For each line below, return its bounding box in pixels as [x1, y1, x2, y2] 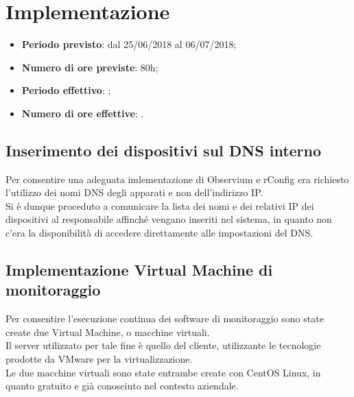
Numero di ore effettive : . [21, 106, 144, 120]
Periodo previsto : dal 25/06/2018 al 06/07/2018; [21, 37, 237, 51]
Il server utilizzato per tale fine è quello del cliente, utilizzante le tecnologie [5, 338, 321, 352]
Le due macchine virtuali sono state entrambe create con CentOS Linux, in [5, 365, 321, 379]
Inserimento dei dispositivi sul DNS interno [5, 139, 322, 160]
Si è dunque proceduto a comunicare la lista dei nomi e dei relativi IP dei [5, 198, 314, 213]
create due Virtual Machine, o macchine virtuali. [5, 324, 210, 339]
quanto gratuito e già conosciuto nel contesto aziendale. [5, 378, 239, 393]
